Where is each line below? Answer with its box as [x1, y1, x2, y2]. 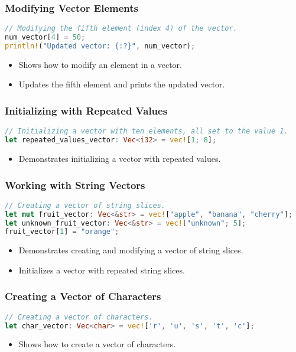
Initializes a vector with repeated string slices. [18, 263, 185, 276]
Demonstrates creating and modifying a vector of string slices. [18, 244, 243, 256]
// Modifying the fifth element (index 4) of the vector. [5, 24, 238, 33]
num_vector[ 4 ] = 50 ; [5, 33, 86, 42]
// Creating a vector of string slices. [5, 201, 166, 210]
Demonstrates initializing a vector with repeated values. [18, 152, 221, 164]
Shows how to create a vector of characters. [18, 338, 176, 350]
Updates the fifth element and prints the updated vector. [18, 78, 225, 90]
